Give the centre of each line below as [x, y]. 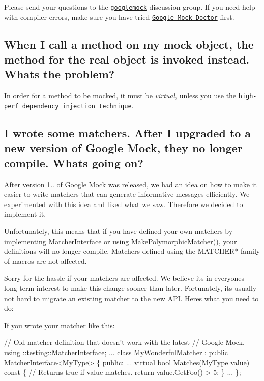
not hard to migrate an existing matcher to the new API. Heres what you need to [131, 298]
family [251, 251]
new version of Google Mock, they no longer [123, 148]
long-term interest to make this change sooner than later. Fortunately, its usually [130, 288]
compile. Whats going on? [74, 163]
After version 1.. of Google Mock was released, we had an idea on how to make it [130, 184]
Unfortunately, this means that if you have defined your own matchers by [119, 231]
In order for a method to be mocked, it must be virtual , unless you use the [120, 95]
